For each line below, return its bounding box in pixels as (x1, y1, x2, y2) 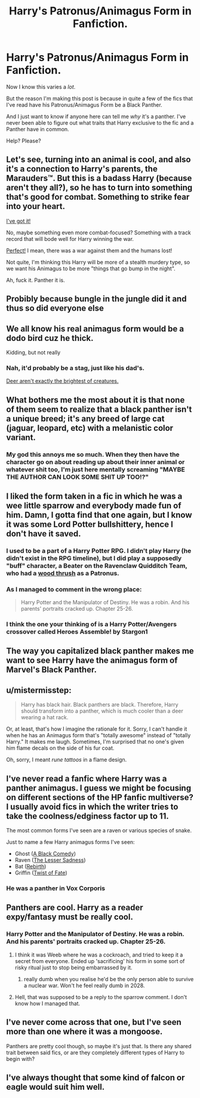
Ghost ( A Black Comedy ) (14, 850, 76, 858)
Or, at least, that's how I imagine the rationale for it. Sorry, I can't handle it (6, 725, 187, 732)
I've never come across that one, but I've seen (6, 1017, 182, 1027)
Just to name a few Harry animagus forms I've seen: (6, 838, 136, 846)
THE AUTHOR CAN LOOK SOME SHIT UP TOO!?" (6, 472, 149, 481)
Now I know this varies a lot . (6, 83, 76, 91)
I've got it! (6, 217, 31, 224)
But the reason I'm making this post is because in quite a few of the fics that (6, 95, 193, 102)
